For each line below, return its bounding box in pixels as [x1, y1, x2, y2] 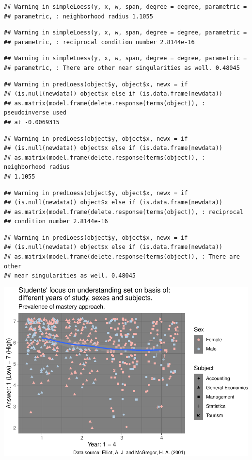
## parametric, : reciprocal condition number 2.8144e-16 [4, 38, 195, 46]
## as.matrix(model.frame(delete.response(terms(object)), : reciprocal [4, 208, 243, 215]
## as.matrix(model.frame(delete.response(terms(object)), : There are [4, 253, 240, 261]
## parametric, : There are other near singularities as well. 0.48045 [4, 64, 240, 71]
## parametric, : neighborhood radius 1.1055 [4, 13, 153, 20]
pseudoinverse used [4, 109, 66, 116]
